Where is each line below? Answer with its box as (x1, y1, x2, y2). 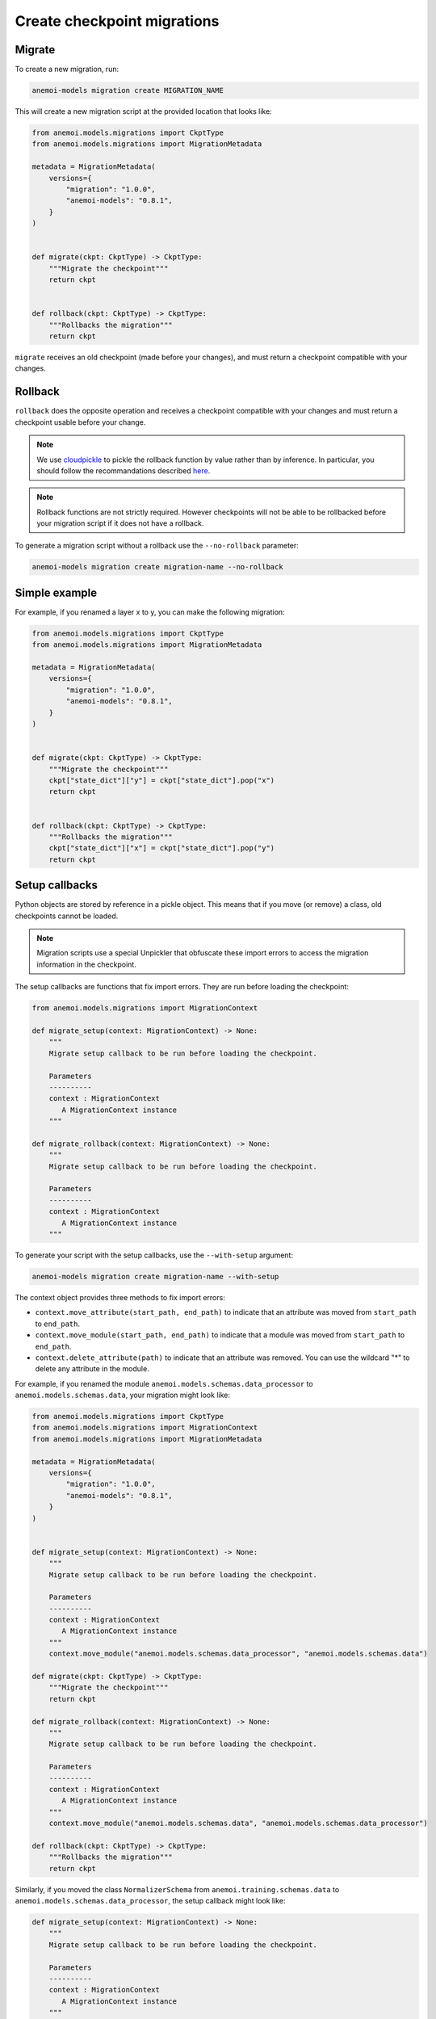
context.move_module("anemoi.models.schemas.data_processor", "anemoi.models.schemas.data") (48, 1649, 428, 1659)
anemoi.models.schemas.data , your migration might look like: (15, 1390, 230, 1400)
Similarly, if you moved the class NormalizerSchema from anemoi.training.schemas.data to (15, 1884, 340, 1894)
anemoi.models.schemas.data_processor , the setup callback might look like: (15, 1896, 286, 1906)
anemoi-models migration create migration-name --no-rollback (31, 562, 283, 572)
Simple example (15, 586, 98, 599)
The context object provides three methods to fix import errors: (15, 1292, 225, 1302)
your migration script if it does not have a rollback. (36, 518, 204, 528)
